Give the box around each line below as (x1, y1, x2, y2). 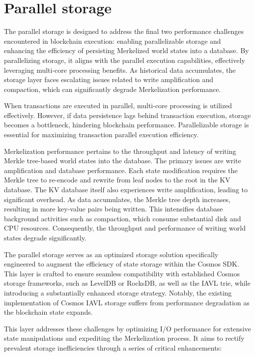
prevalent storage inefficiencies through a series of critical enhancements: (4, 342, 222, 353)
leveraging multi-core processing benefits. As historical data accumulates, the (4, 64, 236, 75)
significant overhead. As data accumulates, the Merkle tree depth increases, (4, 194, 230, 204)
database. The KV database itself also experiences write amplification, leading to (4, 184, 248, 195)
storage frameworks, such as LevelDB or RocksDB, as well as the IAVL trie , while (4, 278, 251, 288)
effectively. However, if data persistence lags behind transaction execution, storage (4, 110, 251, 120)
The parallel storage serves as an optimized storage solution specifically (4, 249, 219, 259)
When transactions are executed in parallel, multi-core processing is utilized (4, 100, 232, 111)
